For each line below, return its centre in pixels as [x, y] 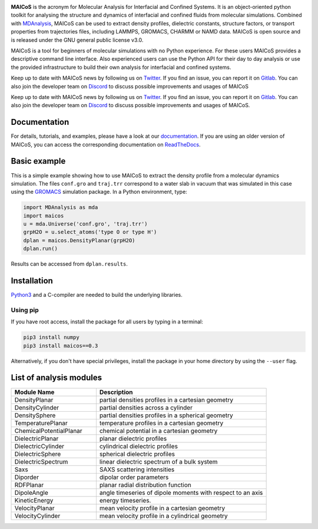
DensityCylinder [37, 408]
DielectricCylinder [39, 446]
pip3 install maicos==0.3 [61, 345]
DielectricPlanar [37, 438]
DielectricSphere [38, 454]
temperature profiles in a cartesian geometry [161, 423]
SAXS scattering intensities [137, 470]
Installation [32, 281]
